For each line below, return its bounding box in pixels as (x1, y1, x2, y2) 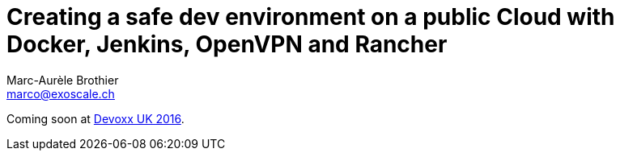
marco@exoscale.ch (6, 86, 115, 101)
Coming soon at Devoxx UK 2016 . (6, 111, 185, 126)
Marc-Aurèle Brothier (6, 72, 119, 87)
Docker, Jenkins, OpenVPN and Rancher (6, 31, 448, 58)
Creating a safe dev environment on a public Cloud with (6, 3, 615, 31)
